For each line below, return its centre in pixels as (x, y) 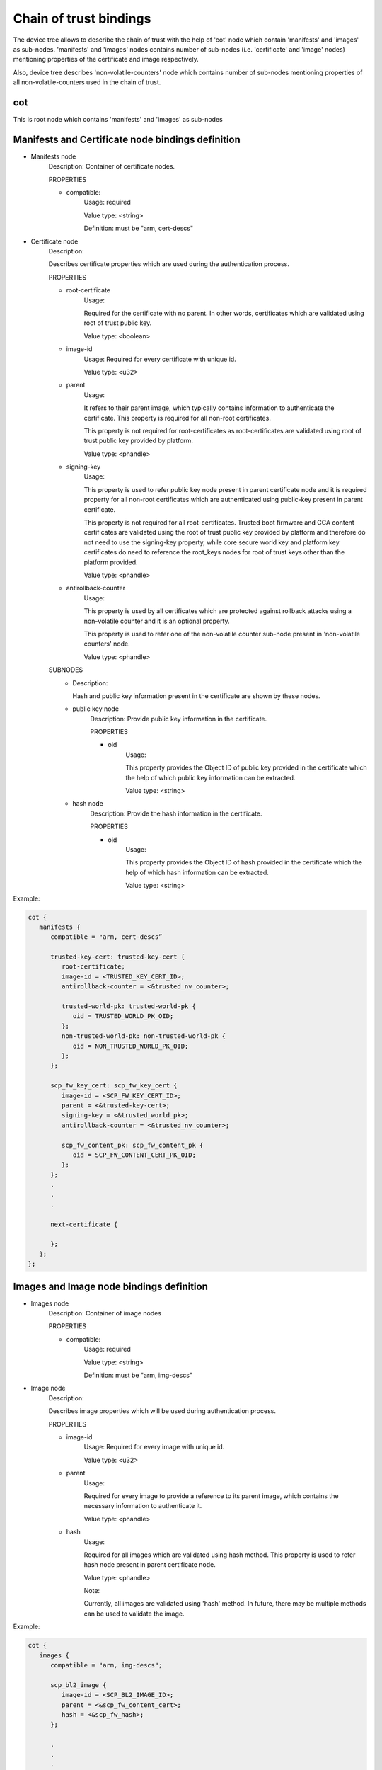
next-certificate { (84, 1224)
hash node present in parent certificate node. (150, 1565)
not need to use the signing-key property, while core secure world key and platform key (212, 542)
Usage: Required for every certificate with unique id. (160, 359)
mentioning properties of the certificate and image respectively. (106, 59)
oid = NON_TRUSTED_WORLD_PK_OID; (131, 1046)
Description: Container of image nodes (105, 1313)
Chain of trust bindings (82, 18)
